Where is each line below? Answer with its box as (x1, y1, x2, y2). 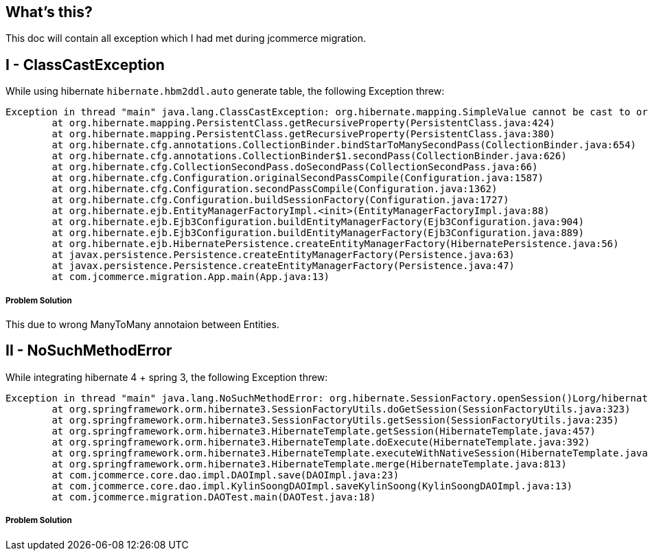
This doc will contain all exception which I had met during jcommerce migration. (5, 32, 367, 45)
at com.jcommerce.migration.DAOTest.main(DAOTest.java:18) (51, 491, 376, 502)
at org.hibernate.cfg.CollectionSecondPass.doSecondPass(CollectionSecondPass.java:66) (51, 161, 538, 173)
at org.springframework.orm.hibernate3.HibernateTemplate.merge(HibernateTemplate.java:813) (51, 458, 567, 470)
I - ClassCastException (5, 56, 165, 73)
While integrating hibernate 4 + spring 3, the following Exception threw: (5, 371, 328, 383)
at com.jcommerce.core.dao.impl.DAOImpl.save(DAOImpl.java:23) (51, 469, 400, 480)
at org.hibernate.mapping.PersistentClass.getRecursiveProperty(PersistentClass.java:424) (51, 117, 555, 129)
